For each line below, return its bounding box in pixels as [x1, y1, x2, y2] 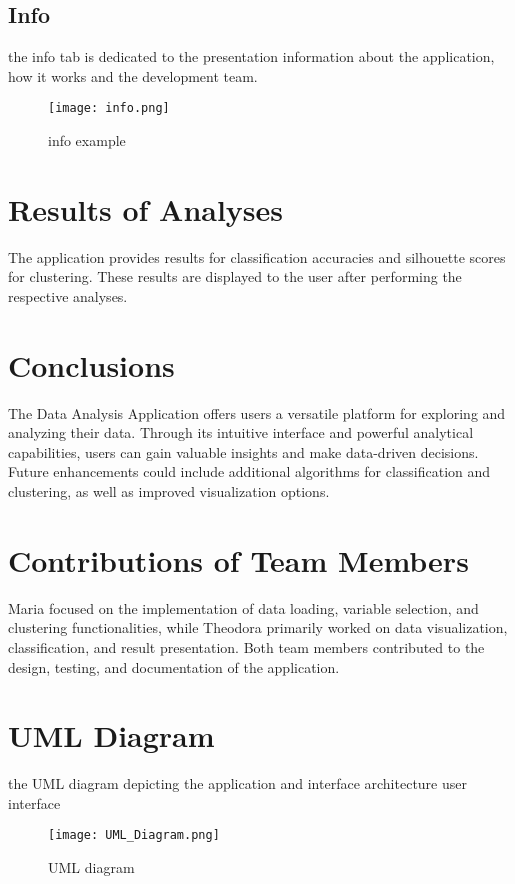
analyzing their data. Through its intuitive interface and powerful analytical [8, 422, 474, 443]
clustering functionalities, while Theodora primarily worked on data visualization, [8, 617, 508, 638]
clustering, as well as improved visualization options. [8, 481, 330, 502]
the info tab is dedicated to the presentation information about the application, [8, 46, 495, 67]
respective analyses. [8, 285, 128, 306]
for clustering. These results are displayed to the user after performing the [8, 266, 462, 287]
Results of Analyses [8, 188, 284, 229]
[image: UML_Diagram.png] [48, 828, 220, 843]
